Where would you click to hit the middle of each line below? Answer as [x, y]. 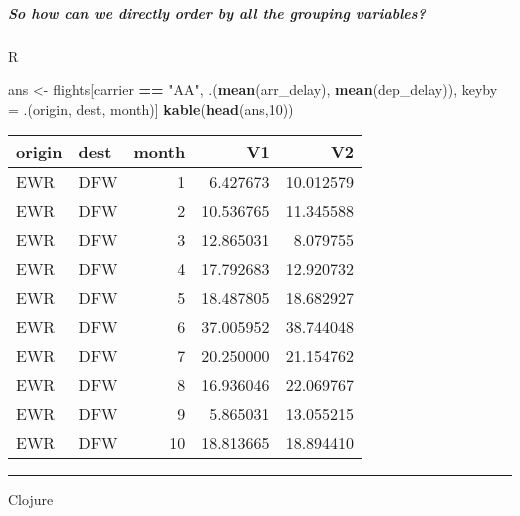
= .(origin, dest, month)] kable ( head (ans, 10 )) [151, 108]
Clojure [31, 499]
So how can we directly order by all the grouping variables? [217, 12]
